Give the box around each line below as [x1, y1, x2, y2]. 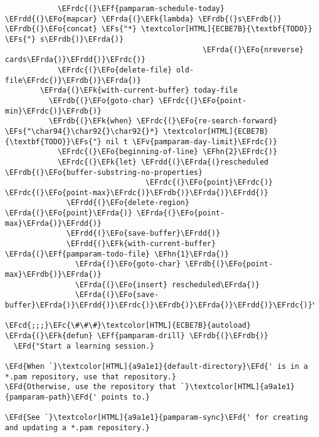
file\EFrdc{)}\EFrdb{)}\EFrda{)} [5, 75, 141, 85]
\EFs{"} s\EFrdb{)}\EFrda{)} [5, 34, 124, 44]
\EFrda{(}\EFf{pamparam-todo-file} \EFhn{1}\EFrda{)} [5, 249, 229, 258]
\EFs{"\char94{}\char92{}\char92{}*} [5, 126, 159, 136]
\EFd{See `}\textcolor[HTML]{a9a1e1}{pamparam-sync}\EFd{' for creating [5, 413, 308, 422]
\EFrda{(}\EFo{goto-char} [75, 260, 181, 269]
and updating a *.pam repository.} [5, 423, 150, 432]
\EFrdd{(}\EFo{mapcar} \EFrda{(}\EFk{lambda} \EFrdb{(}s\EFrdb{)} [5, 14, 282, 23]
